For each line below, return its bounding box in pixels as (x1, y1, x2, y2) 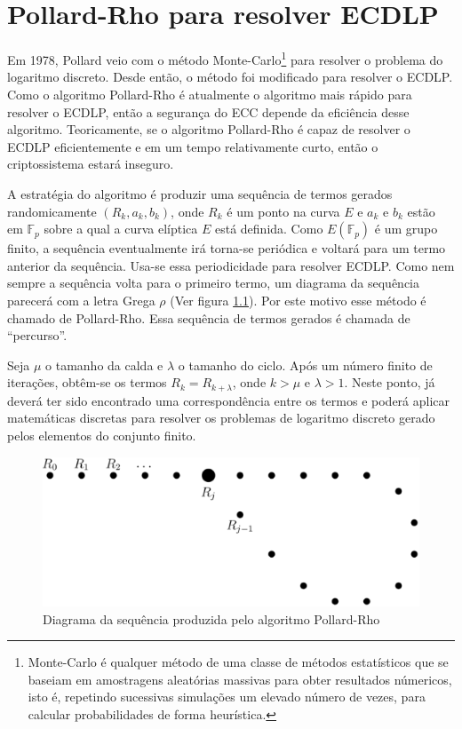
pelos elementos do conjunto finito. (7, 425, 196, 444)
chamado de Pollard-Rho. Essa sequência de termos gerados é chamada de (7, 308, 410, 327)
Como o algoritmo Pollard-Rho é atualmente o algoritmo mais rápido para (7, 84, 412, 103)
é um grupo (374, 219, 438, 238)
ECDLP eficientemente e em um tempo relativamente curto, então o (7, 137, 378, 155)
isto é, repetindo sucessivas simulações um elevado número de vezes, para (28, 687, 426, 706)
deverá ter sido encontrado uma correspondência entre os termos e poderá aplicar (7, 391, 450, 409)
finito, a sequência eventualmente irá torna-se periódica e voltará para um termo (7, 239, 446, 258)
